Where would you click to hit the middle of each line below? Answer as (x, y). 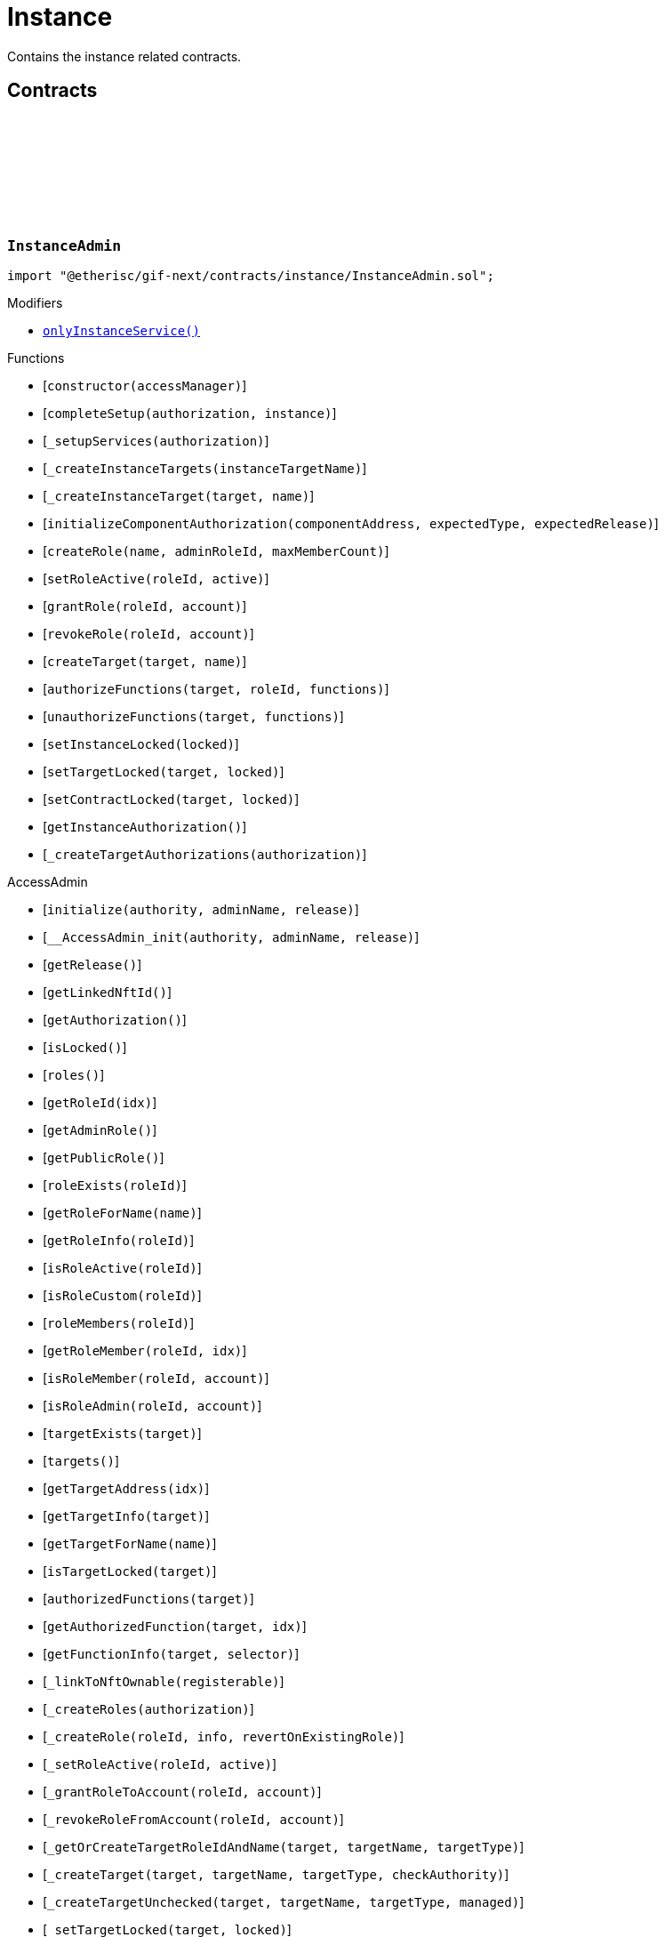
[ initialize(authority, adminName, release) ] (201, 909)
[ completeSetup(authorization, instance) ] (190, 413)
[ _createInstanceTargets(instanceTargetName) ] (205, 468)
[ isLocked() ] (85, 1047)
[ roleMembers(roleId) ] (119, 1322)
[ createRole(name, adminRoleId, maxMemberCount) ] (216, 551)
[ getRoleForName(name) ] (122, 1212)
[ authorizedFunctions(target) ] (148, 1598)
